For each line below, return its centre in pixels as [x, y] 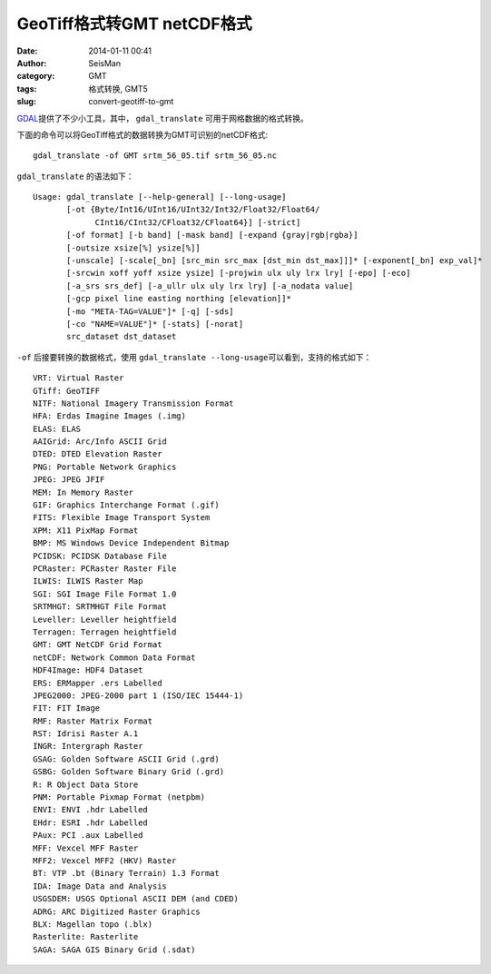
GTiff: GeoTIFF [67, 391]
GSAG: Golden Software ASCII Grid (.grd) [126, 759]
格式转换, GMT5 [118, 89]
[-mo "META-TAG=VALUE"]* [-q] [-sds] [151, 311]
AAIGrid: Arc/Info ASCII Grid [100, 442]
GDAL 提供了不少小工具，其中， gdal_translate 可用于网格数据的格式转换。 [162, 118]
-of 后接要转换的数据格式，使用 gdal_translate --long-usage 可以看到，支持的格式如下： [194, 357]
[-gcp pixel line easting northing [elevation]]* [179, 299]
